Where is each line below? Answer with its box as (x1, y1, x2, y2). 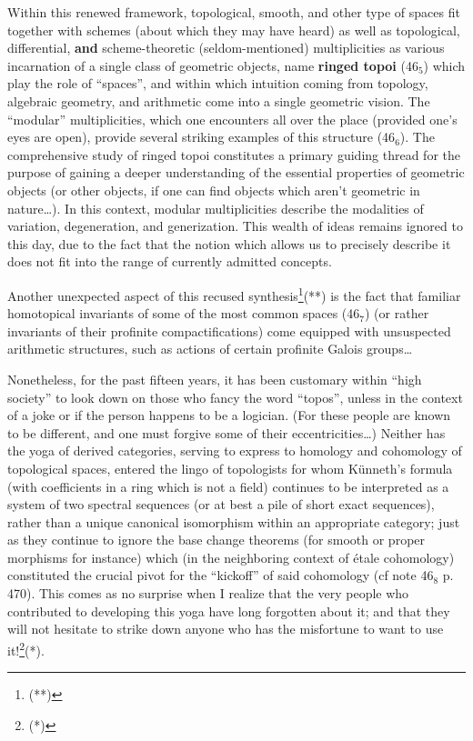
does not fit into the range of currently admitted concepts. (7, 252, 332, 271)
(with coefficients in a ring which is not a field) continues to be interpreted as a (7, 476, 449, 496)
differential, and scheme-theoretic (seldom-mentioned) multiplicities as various (7, 38, 445, 57)
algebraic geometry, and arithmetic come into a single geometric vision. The (7, 91, 430, 110)
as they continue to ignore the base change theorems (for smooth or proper (7, 530, 426, 549)
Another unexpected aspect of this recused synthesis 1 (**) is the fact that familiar (7, 283, 461, 305)
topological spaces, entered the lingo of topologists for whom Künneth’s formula (7, 458, 453, 477)
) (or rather (365, 304, 429, 323)
